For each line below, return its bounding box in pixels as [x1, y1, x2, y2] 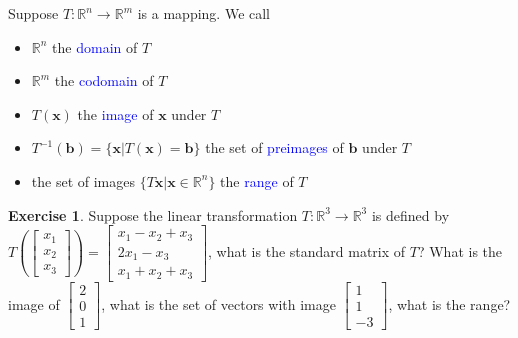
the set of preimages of [205, 137, 344, 158]
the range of [220, 170, 294, 191]
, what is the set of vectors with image [101, 293, 336, 314]
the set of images [31, 170, 135, 191]
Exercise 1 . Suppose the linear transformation [8, 204, 298, 225]
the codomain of [54, 70, 154, 91]
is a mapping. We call [137, 3, 271, 23]
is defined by [371, 204, 450, 225]
